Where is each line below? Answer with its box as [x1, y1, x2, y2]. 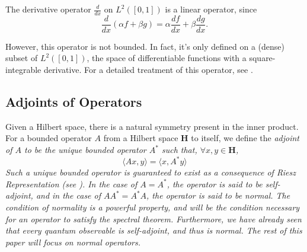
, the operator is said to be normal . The [146, 189, 290, 202]
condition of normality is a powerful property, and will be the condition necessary [5, 200, 300, 213]
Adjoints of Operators [5, 92, 142, 111]
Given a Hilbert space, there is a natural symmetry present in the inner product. [5, 120, 299, 132]
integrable [5, 63, 41, 76]
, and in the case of [30, 189, 101, 202]
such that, [161, 143, 197, 156]
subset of [5, 52, 38, 64]
